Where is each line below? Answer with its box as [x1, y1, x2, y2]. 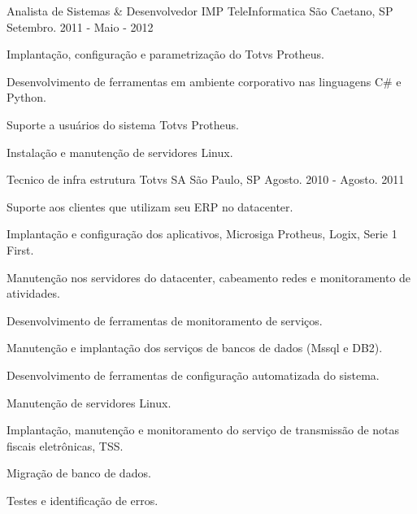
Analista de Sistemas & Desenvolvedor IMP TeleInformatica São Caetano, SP [7, 2, 393, 19]
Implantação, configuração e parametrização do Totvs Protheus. [7, 46, 324, 63]
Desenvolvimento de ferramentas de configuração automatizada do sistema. [7, 366, 380, 383]
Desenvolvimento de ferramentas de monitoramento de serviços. [7, 311, 323, 329]
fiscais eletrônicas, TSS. [7, 437, 124, 454]
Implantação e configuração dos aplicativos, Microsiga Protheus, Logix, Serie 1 [7, 225, 397, 242]
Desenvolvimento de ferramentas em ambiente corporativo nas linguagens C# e [7, 72, 402, 89]
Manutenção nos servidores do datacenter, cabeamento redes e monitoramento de [7, 268, 411, 285]
